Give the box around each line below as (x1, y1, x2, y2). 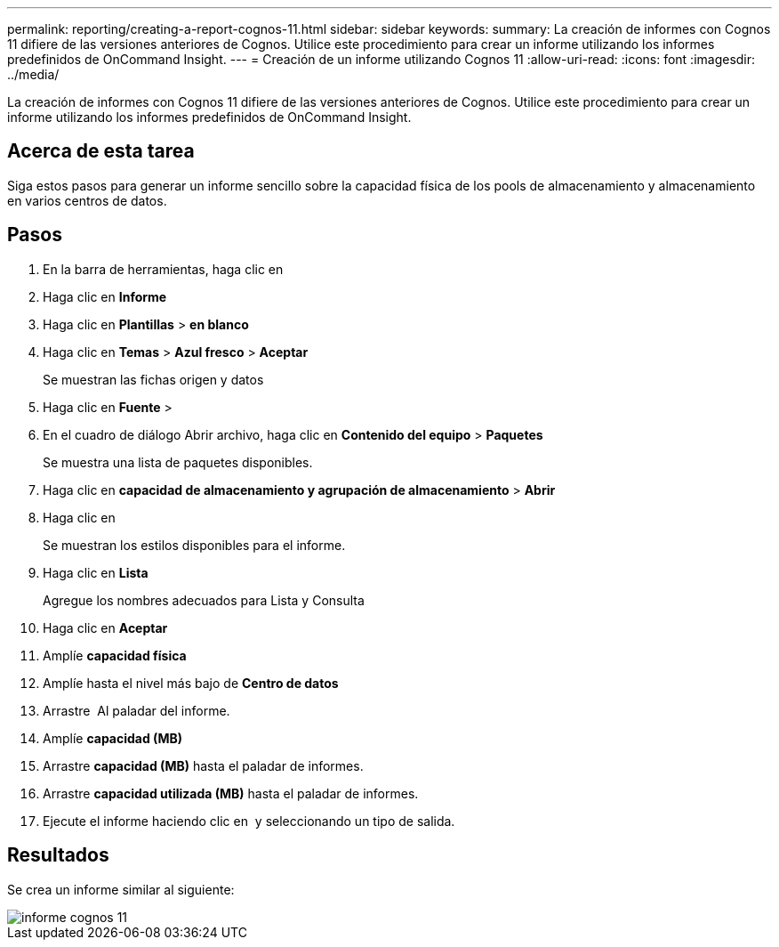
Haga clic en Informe (43, 288, 167, 304)
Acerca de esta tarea (7, 140, 195, 163)
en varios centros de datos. (7, 192, 167, 208)
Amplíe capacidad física (43, 647, 187, 663)
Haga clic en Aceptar (43, 619, 168, 635)
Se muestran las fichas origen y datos (43, 371, 264, 387)
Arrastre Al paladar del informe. (43, 702, 230, 718)
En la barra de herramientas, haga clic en (43, 261, 284, 277)
